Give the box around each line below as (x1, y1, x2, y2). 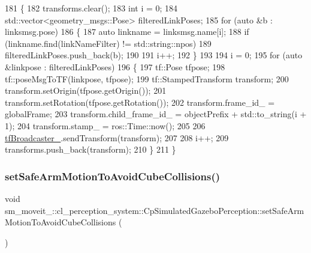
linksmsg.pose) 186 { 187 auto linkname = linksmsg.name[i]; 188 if (5, 25, 249, 38)
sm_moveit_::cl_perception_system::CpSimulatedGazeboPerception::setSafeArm (5, 204, 304, 216)
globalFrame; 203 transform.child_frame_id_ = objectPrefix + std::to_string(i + (5, 108, 307, 120)
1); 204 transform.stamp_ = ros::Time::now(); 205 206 (5, 119, 206, 132)
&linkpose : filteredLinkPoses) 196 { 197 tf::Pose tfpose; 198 (5, 60, 225, 73)
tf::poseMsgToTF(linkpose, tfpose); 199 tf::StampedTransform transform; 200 (5, 72, 289, 85)
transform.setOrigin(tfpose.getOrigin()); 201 (5, 84, 167, 97)
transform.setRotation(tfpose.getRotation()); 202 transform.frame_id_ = (5, 96, 275, 108)
